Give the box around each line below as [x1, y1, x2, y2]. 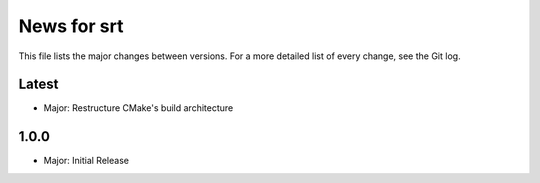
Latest [18, 76, 59, 93]
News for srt [18, 15, 124, 37]
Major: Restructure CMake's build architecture [43, 102, 234, 114]
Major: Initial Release [43, 155, 130, 167]
